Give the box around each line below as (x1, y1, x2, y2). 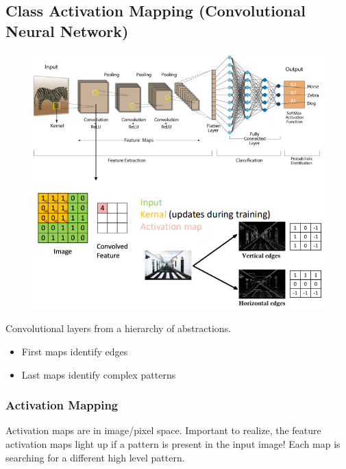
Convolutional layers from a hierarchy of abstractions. (5, 321, 232, 335)
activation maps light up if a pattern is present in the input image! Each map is (5, 436, 341, 451)
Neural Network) (5, 20, 129, 41)
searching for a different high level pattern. (5, 450, 185, 464)
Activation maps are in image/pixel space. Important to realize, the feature (5, 423, 321, 438)
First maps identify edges (21, 344, 128, 358)
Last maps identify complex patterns (21, 367, 176, 381)
